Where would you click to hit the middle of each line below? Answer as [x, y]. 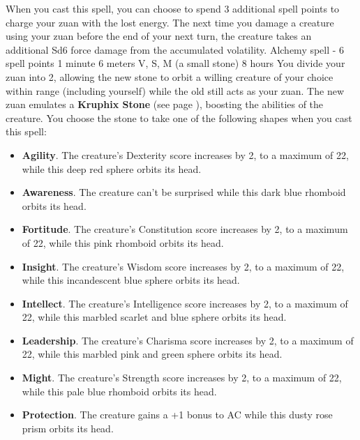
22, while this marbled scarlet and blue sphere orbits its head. [154, 317]
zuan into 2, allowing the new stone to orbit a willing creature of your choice [170, 76]
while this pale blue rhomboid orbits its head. [119, 391]
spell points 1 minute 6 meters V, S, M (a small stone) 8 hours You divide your [175, 63]
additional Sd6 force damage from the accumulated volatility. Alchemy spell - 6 [175, 49]
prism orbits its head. [68, 428]
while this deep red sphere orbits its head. [112, 168]
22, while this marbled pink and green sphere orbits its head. [152, 354]
